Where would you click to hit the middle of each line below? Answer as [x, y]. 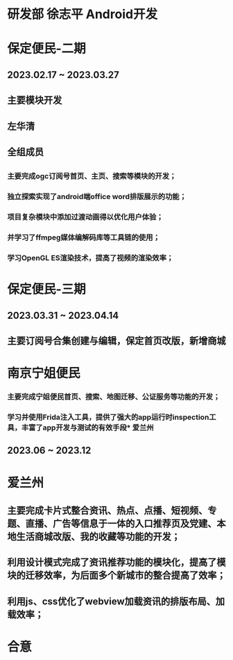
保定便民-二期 [47, 49]
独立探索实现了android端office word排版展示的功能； [97, 197]
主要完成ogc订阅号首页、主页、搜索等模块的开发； [92, 176]
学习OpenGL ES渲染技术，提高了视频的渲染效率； [90, 258]
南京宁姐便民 [44, 374]
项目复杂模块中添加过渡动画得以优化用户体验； [85, 217]
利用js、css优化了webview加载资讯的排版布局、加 [116, 601]
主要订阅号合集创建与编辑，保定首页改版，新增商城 [116, 341]
